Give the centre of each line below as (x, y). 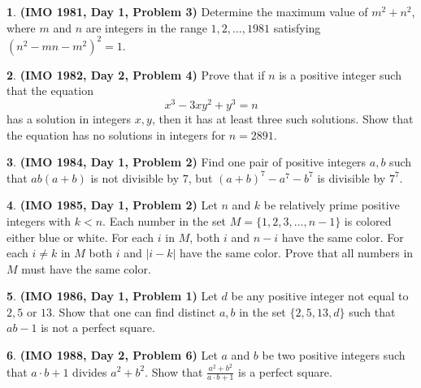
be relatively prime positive (332, 205)
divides (90, 371)
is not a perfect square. (98, 328)
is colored (368, 220)
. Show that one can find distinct (134, 311)
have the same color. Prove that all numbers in (297, 253)
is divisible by (352, 177)
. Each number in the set (165, 220)
